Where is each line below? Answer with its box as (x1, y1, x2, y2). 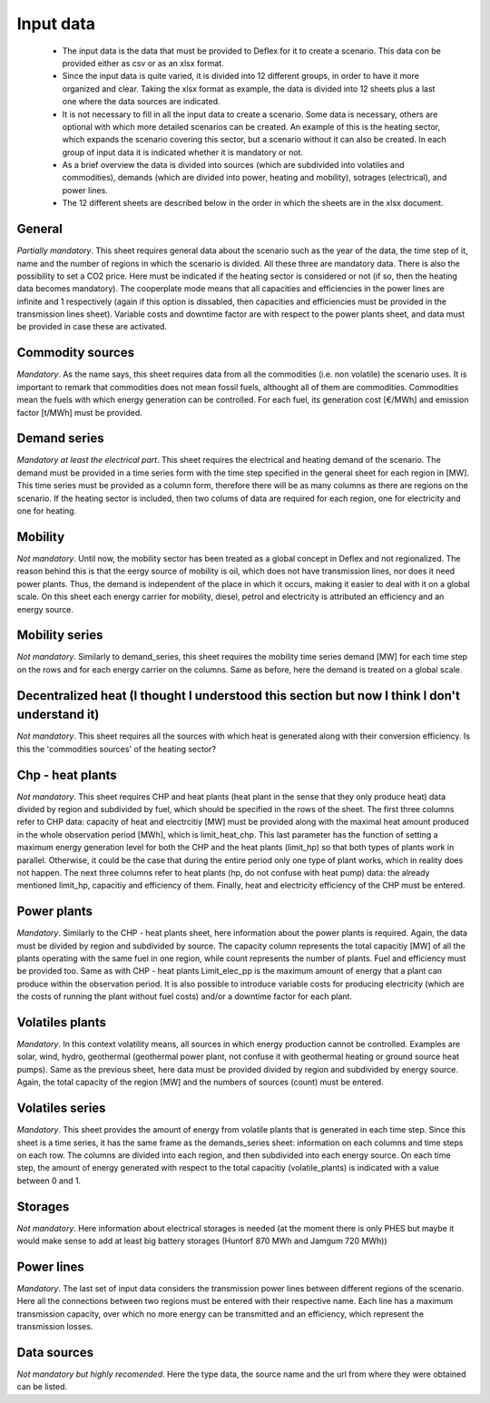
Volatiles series (16, 1101, 106, 1116)
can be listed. (16, 1381, 68, 1392)
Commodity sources (16, 345, 135, 360)
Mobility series (16, 627, 103, 643)
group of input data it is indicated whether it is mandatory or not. (62, 146, 304, 158)
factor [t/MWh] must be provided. (16, 407, 142, 417)
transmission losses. (16, 1321, 93, 1332)
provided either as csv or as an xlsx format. (62, 57, 224, 68)
